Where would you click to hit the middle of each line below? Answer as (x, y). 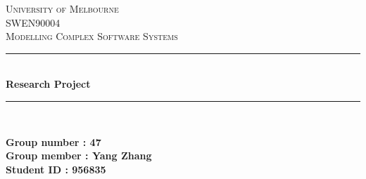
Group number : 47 (53, 141)
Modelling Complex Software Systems (92, 36)
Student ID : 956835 (56, 169)
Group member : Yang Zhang (79, 155)
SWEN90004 (33, 22)
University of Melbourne (62, 8)
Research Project (48, 84)
